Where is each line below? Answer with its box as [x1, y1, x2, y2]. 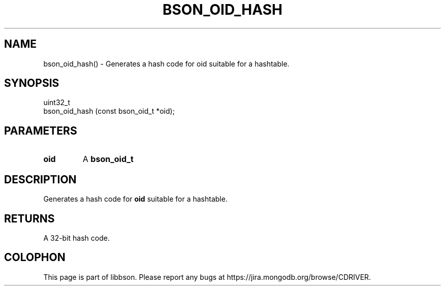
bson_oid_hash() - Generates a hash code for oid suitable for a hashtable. [43, 59, 290, 68]
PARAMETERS [4, 124, 77, 137]
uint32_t [43, 98, 71, 107]
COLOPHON [4, 251, 66, 264]
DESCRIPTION [4, 173, 77, 186]
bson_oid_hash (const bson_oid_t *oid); [43, 107, 175, 116]
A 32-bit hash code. [43, 233, 110, 242]
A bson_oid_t [82, 154, 134, 165]
